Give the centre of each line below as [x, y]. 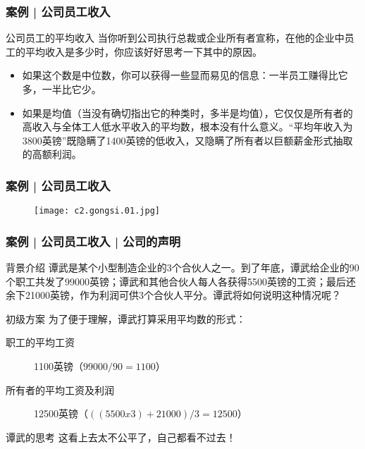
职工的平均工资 [40, 342]
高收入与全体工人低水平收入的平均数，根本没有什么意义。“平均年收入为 [187, 127]
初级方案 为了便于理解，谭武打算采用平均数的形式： [126, 318]
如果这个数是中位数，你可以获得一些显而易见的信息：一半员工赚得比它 [185, 75]
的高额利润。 [52, 154]
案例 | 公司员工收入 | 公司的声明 [93, 241]
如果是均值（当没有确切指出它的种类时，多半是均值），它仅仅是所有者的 [187, 112]
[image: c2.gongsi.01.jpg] [97, 211]
